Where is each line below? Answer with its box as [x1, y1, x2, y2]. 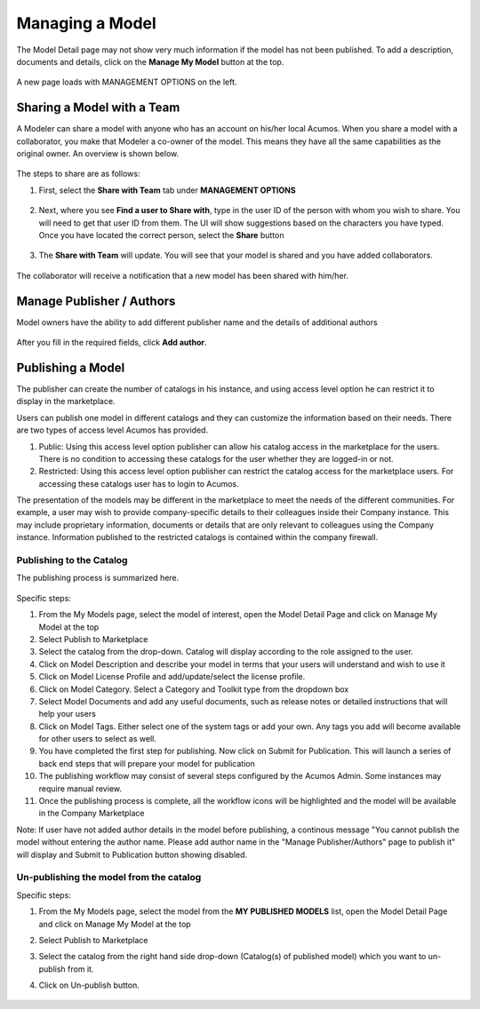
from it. [67, 964, 94, 974]
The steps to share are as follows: [16, 169, 140, 179]
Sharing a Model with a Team [16, 100, 180, 115]
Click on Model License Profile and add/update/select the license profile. [38, 671, 306, 682]
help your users [38, 709, 97, 719]
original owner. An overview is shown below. [16, 148, 180, 159]
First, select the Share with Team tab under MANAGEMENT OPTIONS [38, 185, 297, 195]
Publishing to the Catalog [16, 554, 128, 567]
